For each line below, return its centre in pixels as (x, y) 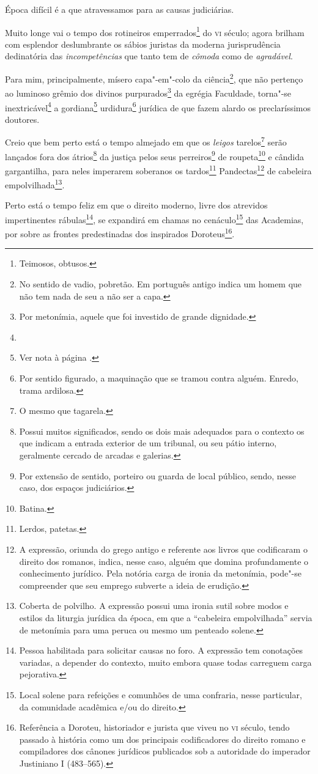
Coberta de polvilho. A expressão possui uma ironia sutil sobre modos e (154, 606)
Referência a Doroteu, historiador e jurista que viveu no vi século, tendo (154, 727)
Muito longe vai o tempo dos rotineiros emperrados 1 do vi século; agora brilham (155, 31)
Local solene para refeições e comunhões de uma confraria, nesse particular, (161, 694)
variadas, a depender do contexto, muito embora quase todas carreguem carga (165, 662)
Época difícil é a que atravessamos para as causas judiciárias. (120, 9)
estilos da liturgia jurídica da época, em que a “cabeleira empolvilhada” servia (166, 617)
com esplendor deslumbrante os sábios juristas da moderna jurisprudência (143, 44)
